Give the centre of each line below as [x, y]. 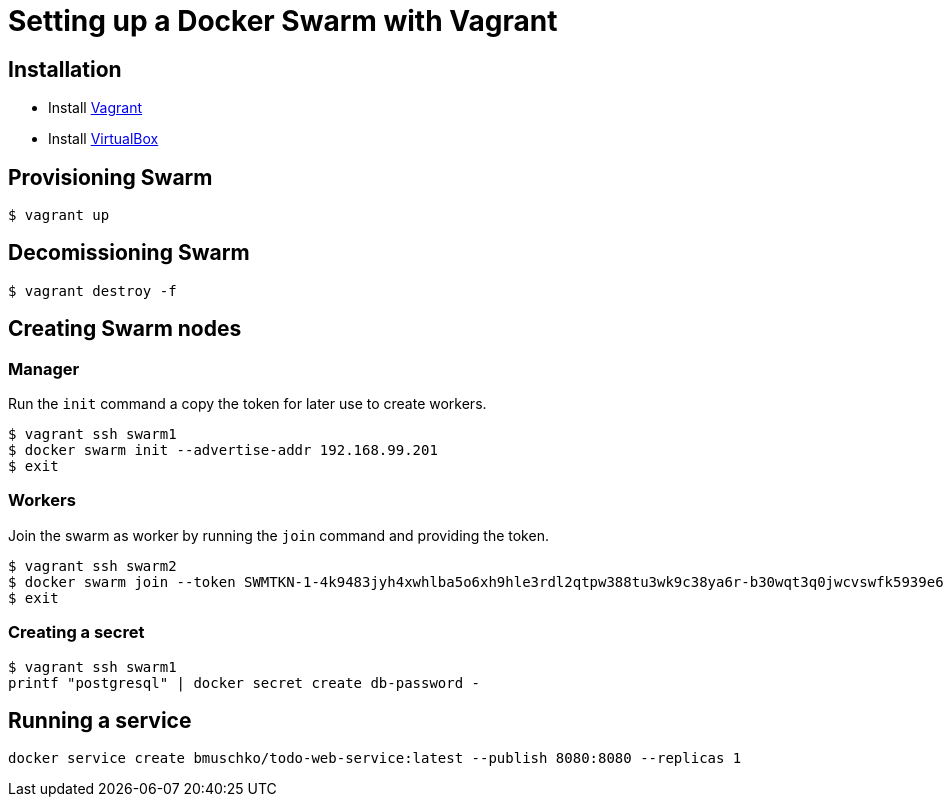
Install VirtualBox [103, 139]
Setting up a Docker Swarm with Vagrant [283, 21]
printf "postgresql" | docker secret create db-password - [244, 682]
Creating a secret [76, 632]
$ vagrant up [59, 215]
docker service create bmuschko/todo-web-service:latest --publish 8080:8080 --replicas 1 [375, 758]
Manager [44, 368]
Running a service [100, 720]
